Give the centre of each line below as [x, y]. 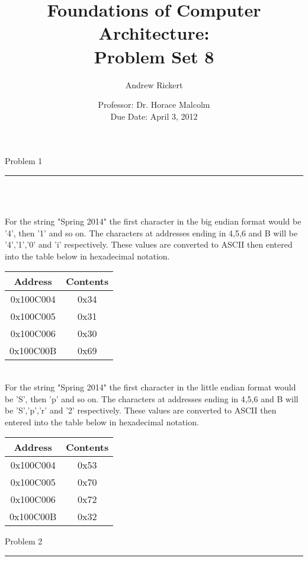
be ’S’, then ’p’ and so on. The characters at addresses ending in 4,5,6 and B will [152, 398]
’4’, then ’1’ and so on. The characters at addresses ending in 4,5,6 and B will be [151, 233]
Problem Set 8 [154, 56]
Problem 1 [24, 161]
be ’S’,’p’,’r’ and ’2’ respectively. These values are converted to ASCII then [141, 410]
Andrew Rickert [154, 84]
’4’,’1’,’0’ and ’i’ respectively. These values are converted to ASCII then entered [149, 244]
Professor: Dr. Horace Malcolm [154, 105]
